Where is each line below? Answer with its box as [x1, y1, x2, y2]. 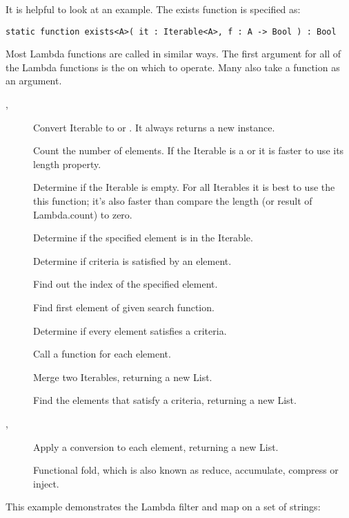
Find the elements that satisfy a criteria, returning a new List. [33, 393, 297, 407]
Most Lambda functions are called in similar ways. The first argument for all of [6, 46, 341, 61]
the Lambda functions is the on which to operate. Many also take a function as [6, 59, 340, 74]
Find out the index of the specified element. [33, 277, 218, 291]
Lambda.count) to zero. [33, 207, 132, 221]
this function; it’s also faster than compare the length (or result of [33, 194, 312, 207]
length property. [33, 156, 101, 171]
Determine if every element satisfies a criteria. [33, 323, 227, 337]
